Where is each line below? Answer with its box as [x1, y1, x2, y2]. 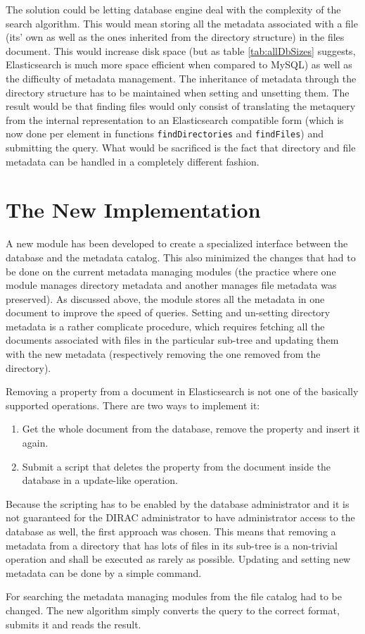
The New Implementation [6, 195, 261, 224]
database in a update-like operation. [22, 473, 178, 487]
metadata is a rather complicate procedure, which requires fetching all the [6, 318, 325, 333]
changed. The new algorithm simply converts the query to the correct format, [6, 602, 340, 617]
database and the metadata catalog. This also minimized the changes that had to [6, 249, 356, 264]
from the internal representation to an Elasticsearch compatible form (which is [6, 112, 344, 127]
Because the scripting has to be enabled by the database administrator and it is [6, 496, 350, 511]
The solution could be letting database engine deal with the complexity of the [6, 2, 341, 16]
